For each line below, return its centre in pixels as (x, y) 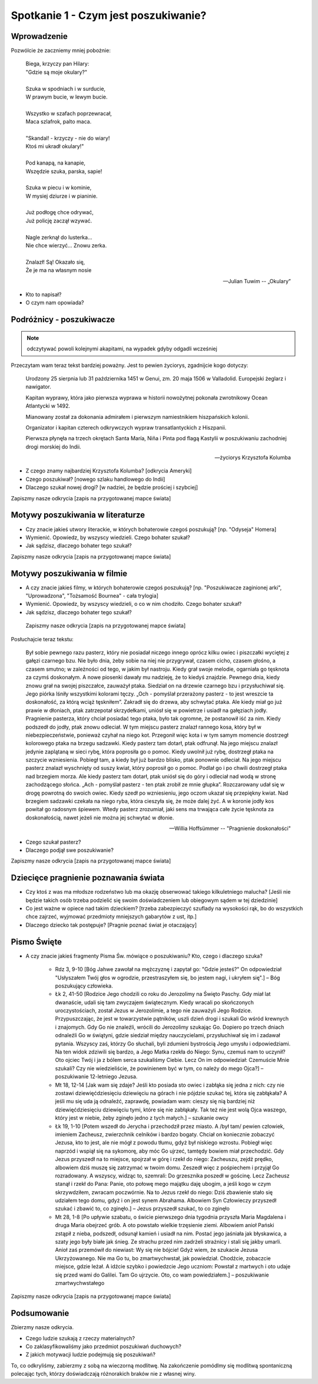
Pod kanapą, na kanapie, (55, 163)
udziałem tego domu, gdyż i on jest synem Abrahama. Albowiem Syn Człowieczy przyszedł (166, 1201)
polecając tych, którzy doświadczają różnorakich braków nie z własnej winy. (104, 1374)
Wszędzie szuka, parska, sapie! (64, 171)
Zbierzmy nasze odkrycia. (42, 1327)
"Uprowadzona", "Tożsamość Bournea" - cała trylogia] (92, 596)
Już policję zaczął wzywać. (59, 221)
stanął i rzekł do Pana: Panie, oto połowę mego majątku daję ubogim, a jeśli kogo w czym (163, 1184)
